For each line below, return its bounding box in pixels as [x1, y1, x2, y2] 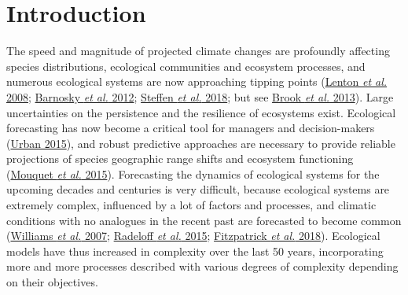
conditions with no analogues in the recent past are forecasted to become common [6, 212, 402, 228]
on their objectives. [6, 274, 98, 290]
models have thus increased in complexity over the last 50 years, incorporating [6, 242, 384, 259]
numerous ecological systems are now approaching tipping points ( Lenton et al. [6, 73, 388, 90]
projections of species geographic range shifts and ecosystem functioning [6, 150, 354, 167]
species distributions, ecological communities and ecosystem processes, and [6, 57, 366, 74]
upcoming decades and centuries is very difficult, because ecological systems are [6, 181, 390, 197]
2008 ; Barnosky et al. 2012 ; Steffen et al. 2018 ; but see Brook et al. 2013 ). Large [6, 88, 394, 105]
